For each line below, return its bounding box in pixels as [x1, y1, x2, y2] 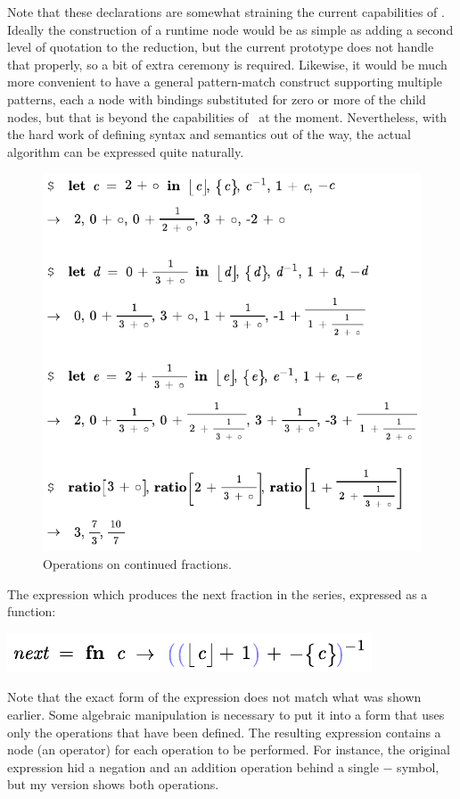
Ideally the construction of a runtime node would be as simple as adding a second [7, 20, 454, 38]
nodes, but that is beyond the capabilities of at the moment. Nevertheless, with [7, 107, 448, 126]
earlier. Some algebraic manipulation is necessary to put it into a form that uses [7, 704, 445, 723]
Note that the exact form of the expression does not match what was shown [7, 688, 422, 706]
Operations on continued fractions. [43, 554, 232, 572]
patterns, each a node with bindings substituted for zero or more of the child [7, 89, 426, 108]
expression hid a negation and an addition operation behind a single [7, 757, 379, 776]
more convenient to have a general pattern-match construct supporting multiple [7, 72, 443, 91]
